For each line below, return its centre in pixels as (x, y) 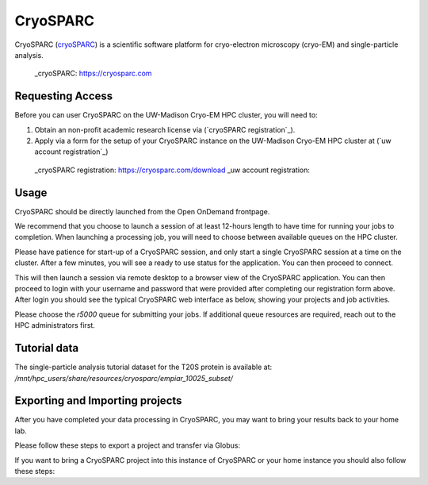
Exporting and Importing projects (98, 401)
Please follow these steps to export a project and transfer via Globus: (128, 445)
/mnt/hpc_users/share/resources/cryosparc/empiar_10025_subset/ (124, 378)
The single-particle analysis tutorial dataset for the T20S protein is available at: (143, 367)
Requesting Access (64, 96)
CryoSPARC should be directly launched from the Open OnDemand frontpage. (142, 211)
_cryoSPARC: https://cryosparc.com (93, 73)
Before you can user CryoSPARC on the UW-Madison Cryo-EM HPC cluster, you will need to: (166, 115)
